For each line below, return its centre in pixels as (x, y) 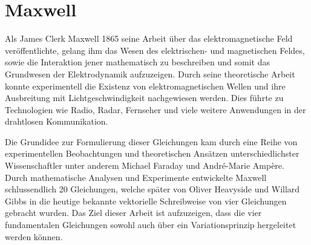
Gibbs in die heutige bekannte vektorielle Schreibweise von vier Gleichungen (146, 201)
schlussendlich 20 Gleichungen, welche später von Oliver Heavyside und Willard (152, 189)
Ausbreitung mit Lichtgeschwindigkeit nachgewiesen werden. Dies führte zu (144, 98)
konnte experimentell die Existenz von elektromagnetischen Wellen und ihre (145, 86)
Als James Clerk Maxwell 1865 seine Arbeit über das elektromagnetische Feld (149, 38)
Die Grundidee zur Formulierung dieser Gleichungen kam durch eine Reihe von (151, 141)
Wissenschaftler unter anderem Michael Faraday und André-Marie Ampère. (145, 165)
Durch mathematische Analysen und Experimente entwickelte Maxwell (136, 177)
